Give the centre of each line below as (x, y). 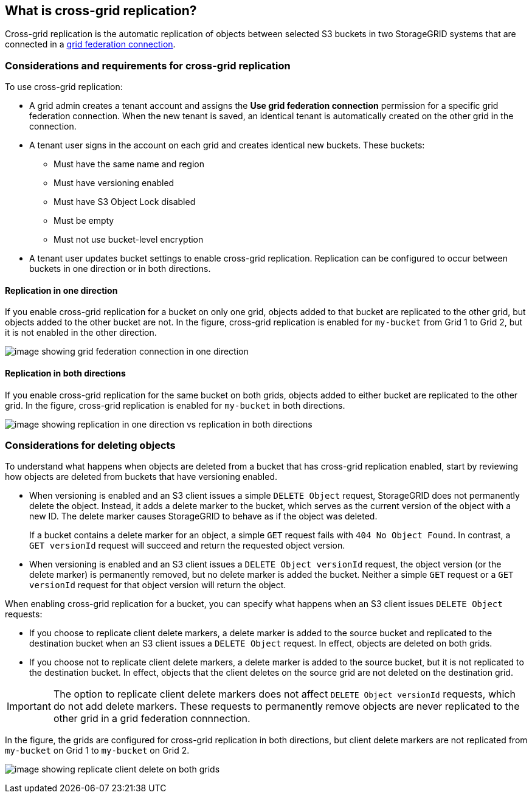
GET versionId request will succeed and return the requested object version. (187, 546)
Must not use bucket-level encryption (129, 240)
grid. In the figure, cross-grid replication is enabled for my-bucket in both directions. (175, 405)
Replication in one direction (61, 290)
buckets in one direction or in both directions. (120, 269)
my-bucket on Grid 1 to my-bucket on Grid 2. (97, 751)
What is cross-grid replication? (101, 11)
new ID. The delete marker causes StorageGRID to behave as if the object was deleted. (203, 516)
